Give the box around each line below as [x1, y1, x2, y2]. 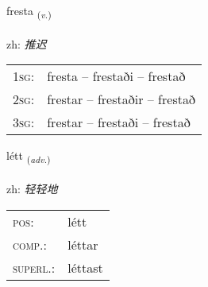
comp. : [13, 235, 47, 254]
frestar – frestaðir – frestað [47, 90, 195, 109]
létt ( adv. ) [6, 147, 51, 166]
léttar [67, 235, 98, 254]
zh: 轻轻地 [6, 180, 58, 197]
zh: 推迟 [6, 35, 47, 52]
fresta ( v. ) [6, 2, 52, 21]
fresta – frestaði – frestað [47, 67, 186, 86]
